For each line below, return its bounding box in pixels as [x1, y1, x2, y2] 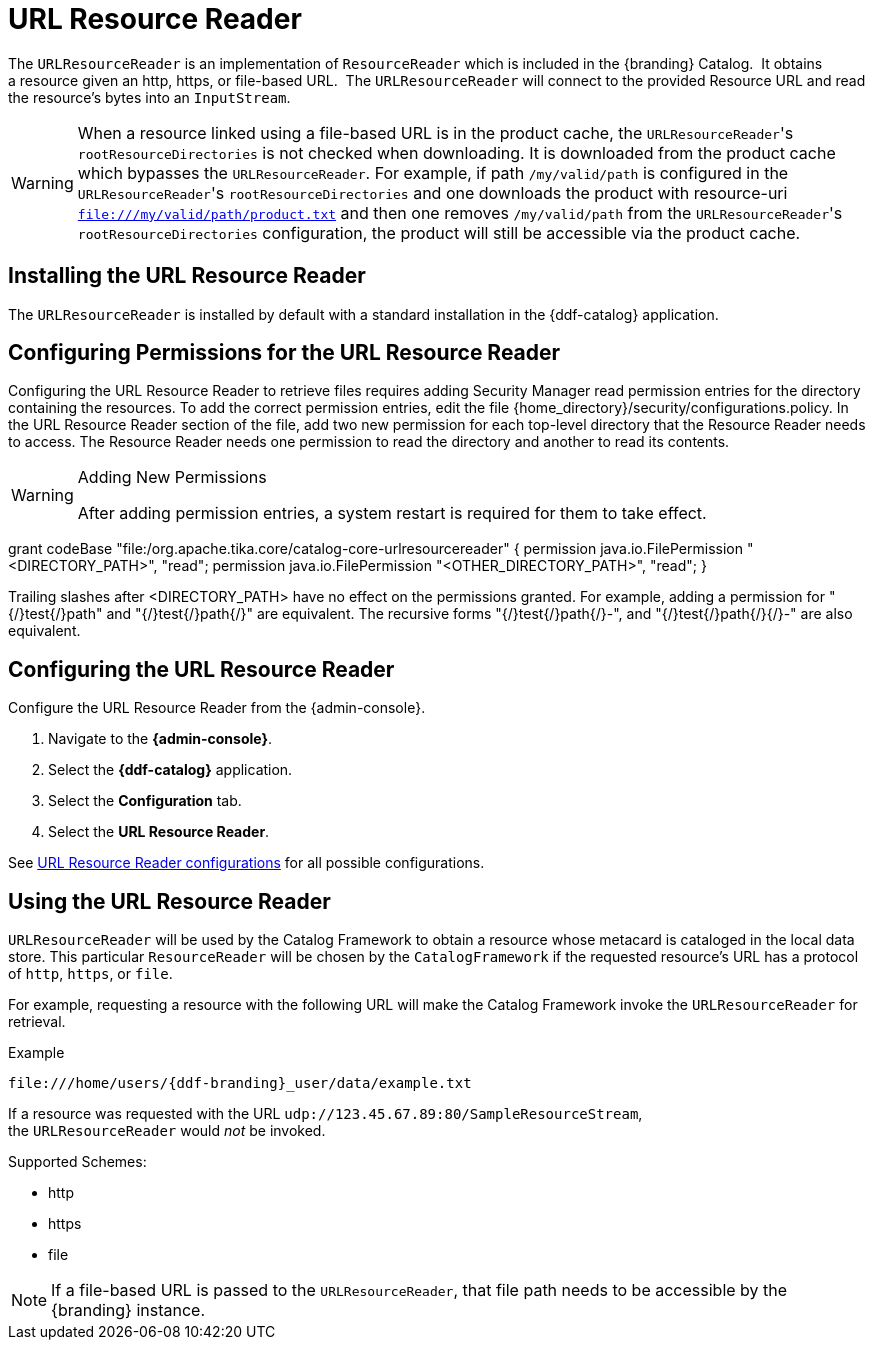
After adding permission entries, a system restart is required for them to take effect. [77, 503, 707, 524]
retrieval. [8, 1013, 66, 1031]
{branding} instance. [51, 1300, 205, 1321]
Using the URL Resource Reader [8, 888, 331, 914]
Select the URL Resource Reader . [48, 823, 270, 841]
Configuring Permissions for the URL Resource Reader [8, 340, 561, 366]
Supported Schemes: [8, 1153, 147, 1171]
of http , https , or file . [8, 965, 173, 983]
